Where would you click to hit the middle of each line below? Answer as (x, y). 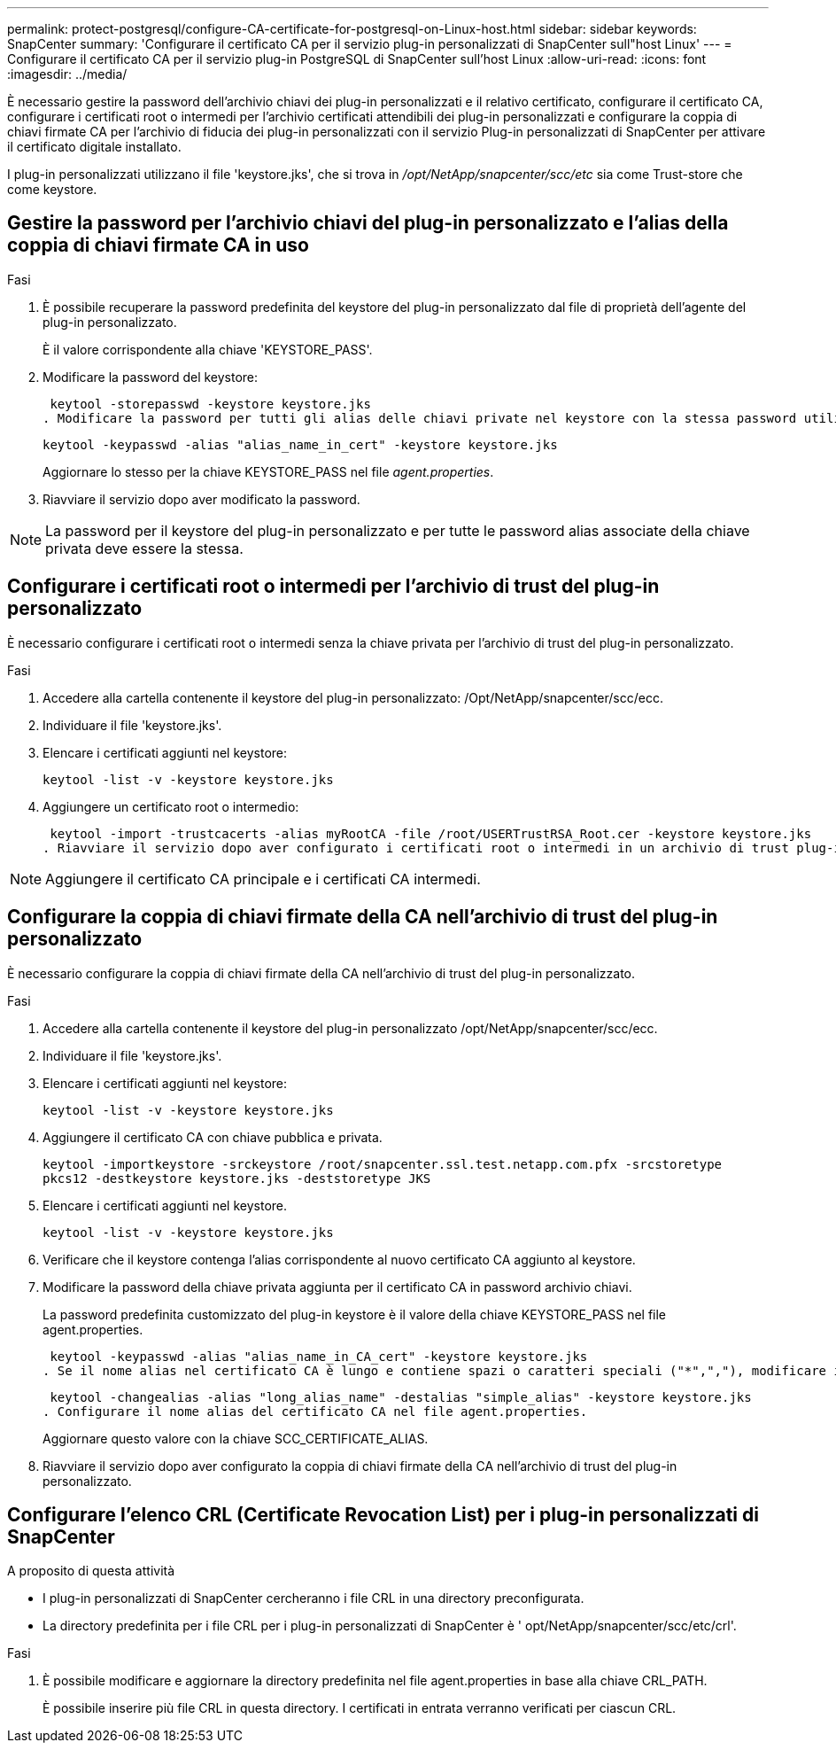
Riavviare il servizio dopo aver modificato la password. (201, 499)
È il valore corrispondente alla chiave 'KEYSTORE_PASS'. (208, 349)
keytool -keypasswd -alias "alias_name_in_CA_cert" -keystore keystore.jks (319, 1356)
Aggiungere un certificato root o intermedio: (171, 806)
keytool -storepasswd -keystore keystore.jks (210, 404)
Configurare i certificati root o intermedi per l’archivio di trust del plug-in (333, 587)
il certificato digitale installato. (94, 147)
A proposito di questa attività (91, 1571)
